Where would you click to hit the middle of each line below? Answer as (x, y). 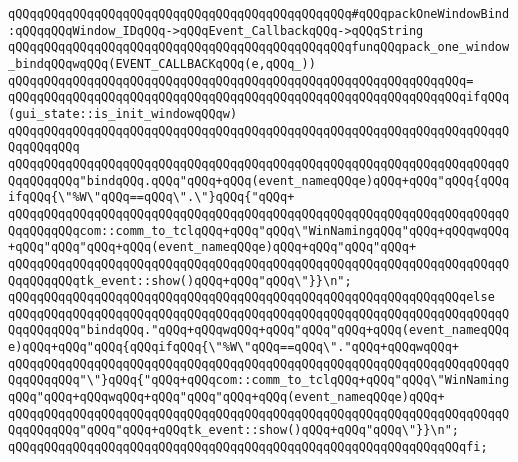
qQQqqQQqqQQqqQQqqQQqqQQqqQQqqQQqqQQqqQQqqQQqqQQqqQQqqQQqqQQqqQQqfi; (248, 447)
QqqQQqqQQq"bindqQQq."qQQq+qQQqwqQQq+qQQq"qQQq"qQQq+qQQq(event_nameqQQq (259, 330)
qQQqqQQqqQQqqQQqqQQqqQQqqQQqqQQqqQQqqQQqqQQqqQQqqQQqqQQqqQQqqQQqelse (251, 297)
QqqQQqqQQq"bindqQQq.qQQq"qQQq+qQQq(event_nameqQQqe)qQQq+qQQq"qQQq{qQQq (259, 180)
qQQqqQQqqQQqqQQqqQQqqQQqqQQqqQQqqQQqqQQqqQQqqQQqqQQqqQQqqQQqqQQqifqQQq (259, 97)
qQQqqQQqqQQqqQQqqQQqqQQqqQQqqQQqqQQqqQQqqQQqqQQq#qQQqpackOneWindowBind (259, 14)
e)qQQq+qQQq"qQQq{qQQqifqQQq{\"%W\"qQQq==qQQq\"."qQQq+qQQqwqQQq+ (234, 347)
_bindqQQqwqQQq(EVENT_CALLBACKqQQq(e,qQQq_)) (162, 63)
